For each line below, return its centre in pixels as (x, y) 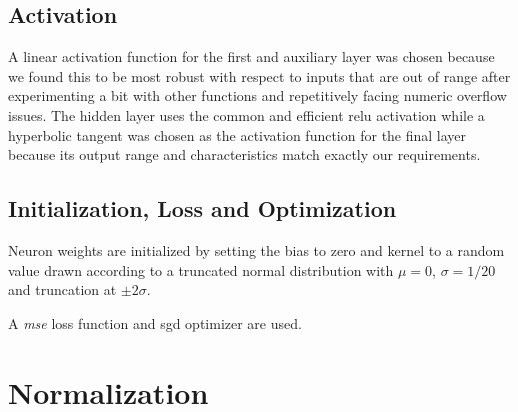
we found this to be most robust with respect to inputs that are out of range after (259, 75)
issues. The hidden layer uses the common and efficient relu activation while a (246, 114)
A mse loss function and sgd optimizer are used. (155, 322)
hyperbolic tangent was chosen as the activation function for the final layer (237, 134)
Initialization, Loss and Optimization (202, 208)
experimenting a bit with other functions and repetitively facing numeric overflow (257, 95)
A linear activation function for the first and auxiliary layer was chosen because (251, 56)
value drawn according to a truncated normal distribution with (201, 269)
